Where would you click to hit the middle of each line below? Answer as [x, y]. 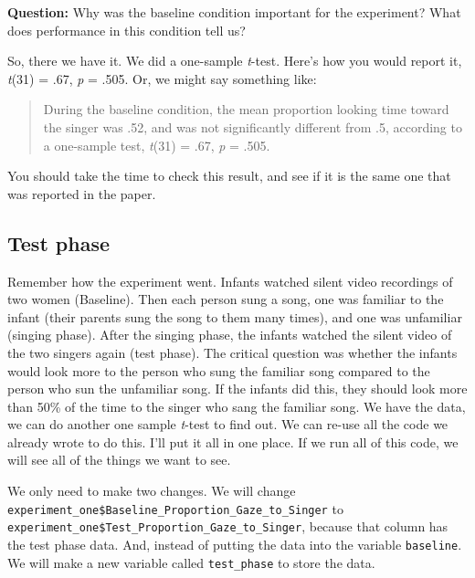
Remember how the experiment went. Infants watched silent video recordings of [230, 281]
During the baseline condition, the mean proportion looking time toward [246, 109]
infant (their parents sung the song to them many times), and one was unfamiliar [235, 316]
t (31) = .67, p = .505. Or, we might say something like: [162, 78]
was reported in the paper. [82, 193]
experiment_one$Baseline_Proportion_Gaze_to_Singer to [175, 508]
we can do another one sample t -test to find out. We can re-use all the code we [228, 424]
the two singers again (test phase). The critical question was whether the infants [232, 352]
